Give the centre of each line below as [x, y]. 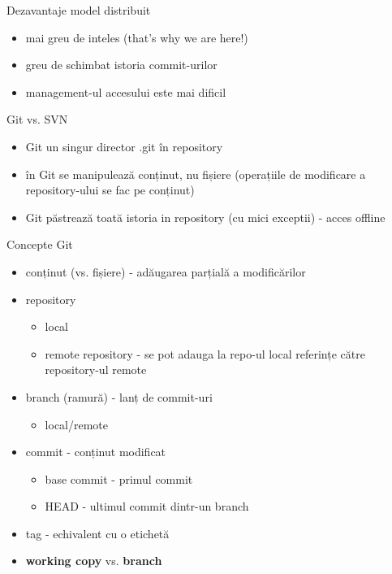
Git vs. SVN [37, 119]
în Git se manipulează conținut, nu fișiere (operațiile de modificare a [196, 174]
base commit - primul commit [119, 478]
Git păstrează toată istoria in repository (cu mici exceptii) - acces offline [205, 217]
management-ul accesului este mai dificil [126, 91]
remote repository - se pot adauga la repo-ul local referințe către [205, 353]
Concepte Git [40, 244]
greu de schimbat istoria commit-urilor [121, 65]
